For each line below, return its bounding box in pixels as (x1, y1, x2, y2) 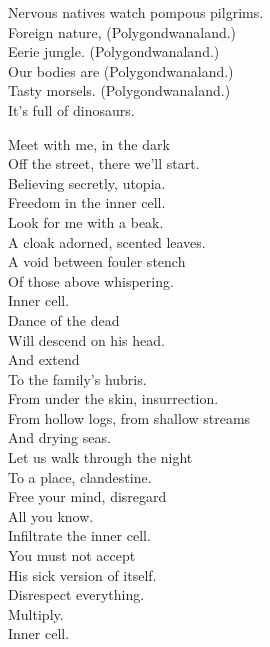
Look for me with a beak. (8, 211, 164, 232)
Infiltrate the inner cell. (8, 525, 151, 546)
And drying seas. (8, 427, 111, 448)
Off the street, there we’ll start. (8, 153, 200, 174)
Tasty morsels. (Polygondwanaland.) (8, 80, 231, 101)
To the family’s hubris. (8, 368, 147, 389)
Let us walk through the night (8, 447, 193, 468)
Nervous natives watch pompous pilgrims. (8, 2, 264, 22)
